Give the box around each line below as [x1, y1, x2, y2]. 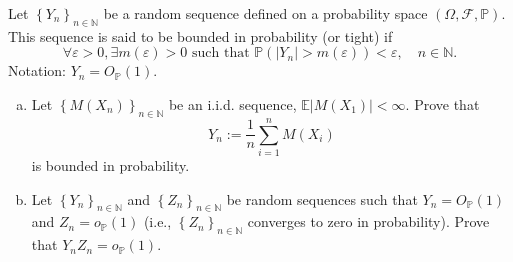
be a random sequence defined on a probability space [103, 3, 428, 23]
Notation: [8, 60, 66, 81]
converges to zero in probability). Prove [247, 211, 490, 232]
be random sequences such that [226, 188, 418, 209]
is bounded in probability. [31, 154, 190, 175]
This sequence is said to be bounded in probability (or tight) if [8, 25, 393, 46]
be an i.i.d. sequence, [168, 93, 297, 114]
